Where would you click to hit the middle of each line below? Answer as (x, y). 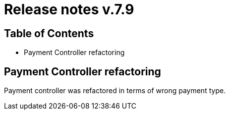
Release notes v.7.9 (69, 9)
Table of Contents (49, 33)
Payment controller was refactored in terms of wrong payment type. (115, 91)
